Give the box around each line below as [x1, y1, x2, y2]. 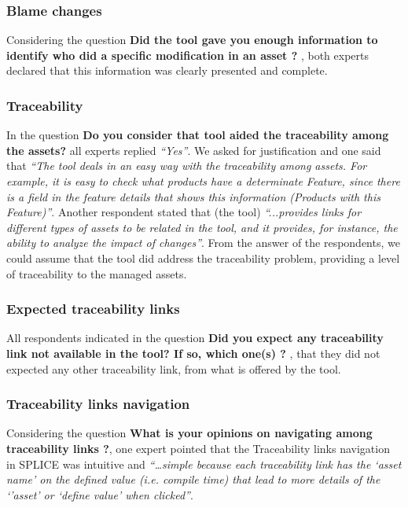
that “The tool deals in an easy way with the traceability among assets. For [6, 157, 367, 174]
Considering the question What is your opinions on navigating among [6, 425, 373, 441]
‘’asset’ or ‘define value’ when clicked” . [6, 486, 193, 502]
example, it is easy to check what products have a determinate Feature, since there [6, 173, 400, 189]
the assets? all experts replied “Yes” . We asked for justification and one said [6, 142, 381, 158]
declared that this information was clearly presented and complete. [6, 62, 328, 79]
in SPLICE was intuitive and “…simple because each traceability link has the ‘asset [6, 455, 402, 472]
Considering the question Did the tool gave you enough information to [6, 31, 378, 48]
